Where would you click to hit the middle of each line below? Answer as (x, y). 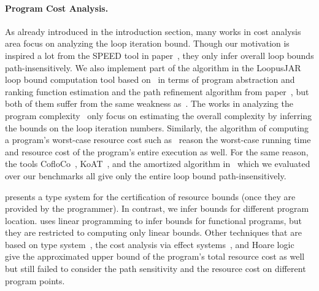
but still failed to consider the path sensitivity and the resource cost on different (156, 269)
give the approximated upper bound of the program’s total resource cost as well (155, 256)
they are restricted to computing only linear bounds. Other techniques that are (153, 232)
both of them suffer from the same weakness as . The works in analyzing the (149, 103)
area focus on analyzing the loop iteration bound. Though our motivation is (147, 43)
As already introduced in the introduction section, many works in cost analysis (153, 31)
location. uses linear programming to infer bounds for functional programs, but (154, 220)
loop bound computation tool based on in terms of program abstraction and (150, 80)
